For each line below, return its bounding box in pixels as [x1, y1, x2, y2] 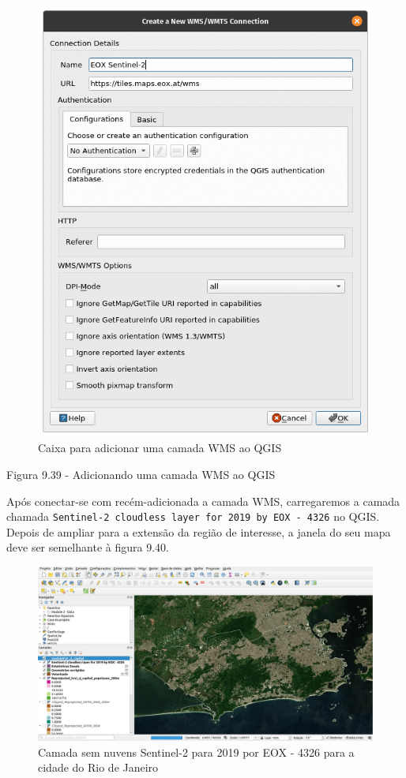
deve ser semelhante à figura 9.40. [6, 539, 169, 555]
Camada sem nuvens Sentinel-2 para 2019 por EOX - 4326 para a [38, 743, 355, 760]
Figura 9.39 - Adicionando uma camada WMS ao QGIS [6, 466, 276, 482]
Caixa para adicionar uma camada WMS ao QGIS [38, 439, 282, 456]
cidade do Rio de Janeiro [38, 759, 159, 776]
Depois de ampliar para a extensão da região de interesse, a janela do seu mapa [6, 523, 391, 540]
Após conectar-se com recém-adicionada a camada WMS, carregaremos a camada [6, 492, 400, 509]
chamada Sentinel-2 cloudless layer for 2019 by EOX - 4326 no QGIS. [6, 508, 380, 525]
